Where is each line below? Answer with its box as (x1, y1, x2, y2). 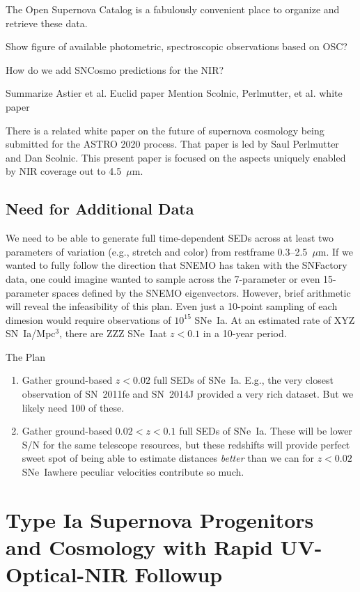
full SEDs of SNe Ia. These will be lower (179, 423, 352, 438)
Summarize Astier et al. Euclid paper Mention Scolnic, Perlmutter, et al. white (6, 86, 343, 100)
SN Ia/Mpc (6, 326, 56, 341)
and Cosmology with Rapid (6, 533, 273, 561)
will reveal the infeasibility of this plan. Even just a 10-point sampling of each (6, 299, 338, 313)
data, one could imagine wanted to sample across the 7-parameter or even (6, 271, 320, 286)
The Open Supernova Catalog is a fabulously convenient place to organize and (6, 2, 340, 16)
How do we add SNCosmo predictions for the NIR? (6, 62, 224, 77)
